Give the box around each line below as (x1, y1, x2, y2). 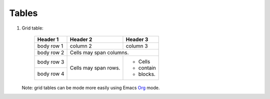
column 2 (69, 42, 92, 49)
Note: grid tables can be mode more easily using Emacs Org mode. (21, 84, 160, 90)
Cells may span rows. (69, 64, 120, 71)
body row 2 (37, 49, 64, 56)
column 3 (125, 42, 148, 49)
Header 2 (69, 35, 92, 42)
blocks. (138, 70, 156, 77)
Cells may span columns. (69, 49, 129, 56)
